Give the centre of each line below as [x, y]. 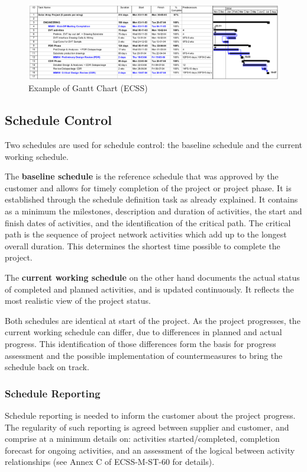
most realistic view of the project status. [78, 301]
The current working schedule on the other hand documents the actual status [152, 277]
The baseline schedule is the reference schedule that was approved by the [142, 176]
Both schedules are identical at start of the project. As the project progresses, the [153, 320]
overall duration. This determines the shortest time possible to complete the [143, 245]
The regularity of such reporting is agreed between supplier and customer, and [147, 427]
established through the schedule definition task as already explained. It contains [151, 199]
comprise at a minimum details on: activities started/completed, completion [142, 439]
